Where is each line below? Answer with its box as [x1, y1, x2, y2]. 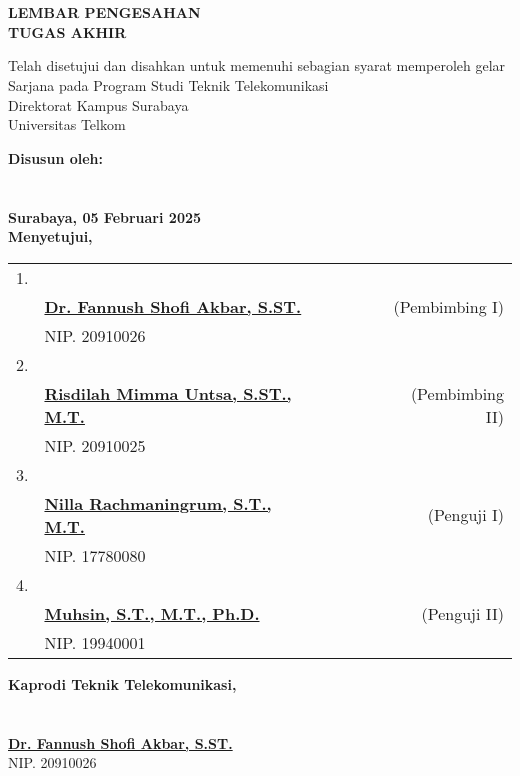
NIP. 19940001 [44, 630, 146, 654]
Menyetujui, [8, 226, 93, 247]
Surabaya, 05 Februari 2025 [8, 206, 202, 227]
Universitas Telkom [8, 114, 126, 135]
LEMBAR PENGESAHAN [8, 2, 201, 23]
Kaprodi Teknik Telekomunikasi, [8, 673, 237, 694]
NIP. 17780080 [44, 543, 146, 567]
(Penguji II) [421, 601, 504, 625]
